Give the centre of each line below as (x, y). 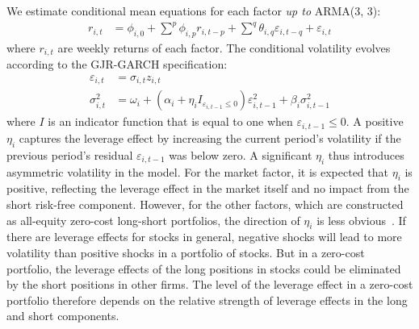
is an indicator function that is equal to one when (170, 121)
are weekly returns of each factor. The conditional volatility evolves (224, 47)
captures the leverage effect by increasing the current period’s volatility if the (210, 137)
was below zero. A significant (241, 154)
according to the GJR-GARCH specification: (117, 64)
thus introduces (366, 154)
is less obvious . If (361, 220)
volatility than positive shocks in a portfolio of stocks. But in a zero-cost (186, 252)
